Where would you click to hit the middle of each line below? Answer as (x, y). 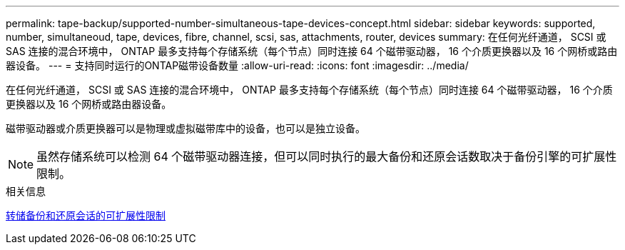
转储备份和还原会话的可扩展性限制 (86, 215)
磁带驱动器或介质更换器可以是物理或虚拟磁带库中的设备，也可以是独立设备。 (186, 128)
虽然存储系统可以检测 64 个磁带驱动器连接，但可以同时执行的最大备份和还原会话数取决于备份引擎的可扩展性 (327, 156)
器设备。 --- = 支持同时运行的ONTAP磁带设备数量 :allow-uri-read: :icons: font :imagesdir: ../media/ (237, 65)
